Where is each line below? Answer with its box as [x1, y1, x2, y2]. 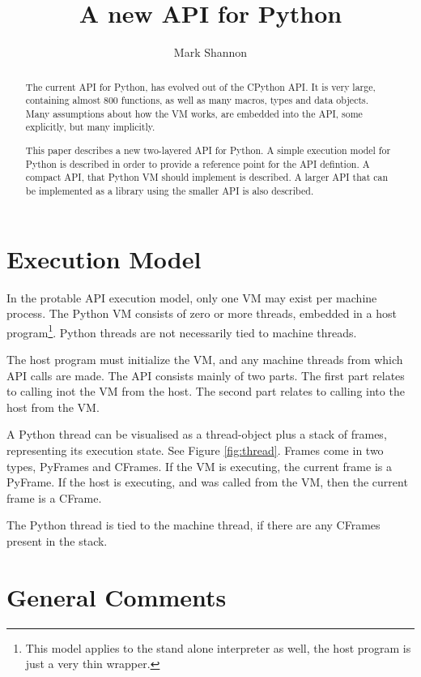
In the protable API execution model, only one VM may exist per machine [6, 289, 377, 306]
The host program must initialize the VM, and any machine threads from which [6, 351, 403, 368]
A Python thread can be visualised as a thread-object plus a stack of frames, [6, 426, 387, 443]
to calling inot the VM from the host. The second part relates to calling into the [6, 383, 405, 400]
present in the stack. [6, 532, 108, 549]
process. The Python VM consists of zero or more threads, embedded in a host [6, 305, 397, 322]
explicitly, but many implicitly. [25, 120, 155, 134]
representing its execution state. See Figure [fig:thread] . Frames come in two [6, 442, 384, 458]
